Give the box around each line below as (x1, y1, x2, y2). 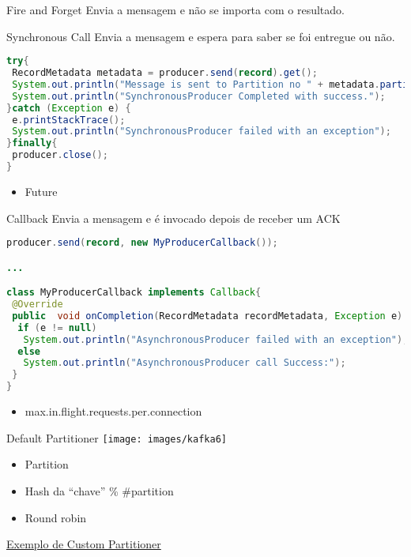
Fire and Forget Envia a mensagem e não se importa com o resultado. (6, 2, 345, 17)
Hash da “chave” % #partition (25, 482, 174, 499)
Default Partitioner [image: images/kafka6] (6, 429, 227, 446)
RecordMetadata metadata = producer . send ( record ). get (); (12, 67, 318, 79)
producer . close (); (12, 149, 108, 161)
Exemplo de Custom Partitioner (6, 536, 161, 552)
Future (25, 183, 58, 199)
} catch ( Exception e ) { (6, 102, 131, 114)
